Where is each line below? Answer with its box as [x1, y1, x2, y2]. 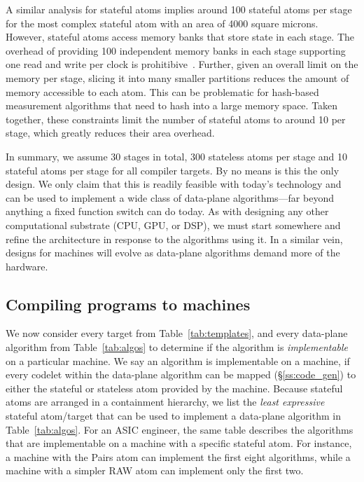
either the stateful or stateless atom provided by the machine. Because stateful [6, 380, 343, 395]
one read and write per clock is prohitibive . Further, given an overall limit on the [6, 57, 358, 71]
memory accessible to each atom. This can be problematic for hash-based [6, 84, 319, 99]
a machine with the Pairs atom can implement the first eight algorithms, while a [6, 449, 351, 464]
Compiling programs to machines [6, 293, 251, 315]
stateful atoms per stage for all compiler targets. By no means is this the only [6, 163, 339, 177]
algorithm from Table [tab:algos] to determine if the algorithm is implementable [6, 340, 349, 354]
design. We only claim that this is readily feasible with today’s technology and [6, 177, 342, 191]
